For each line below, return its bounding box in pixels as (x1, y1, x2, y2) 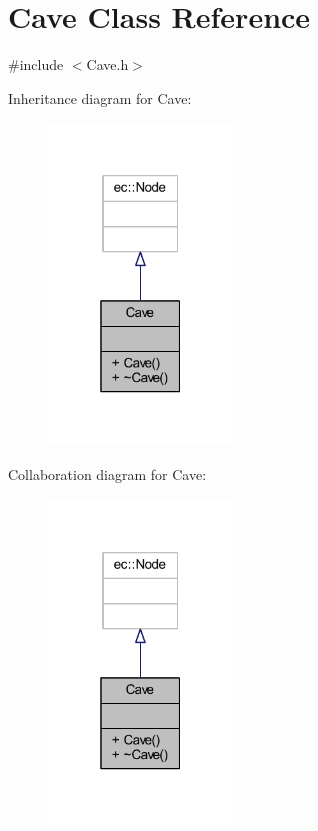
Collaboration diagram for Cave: (8, 463, 207, 484)
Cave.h (86, 54, 129, 75)
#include (8, 54, 64, 75)
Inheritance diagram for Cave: (8, 87, 192, 108)
